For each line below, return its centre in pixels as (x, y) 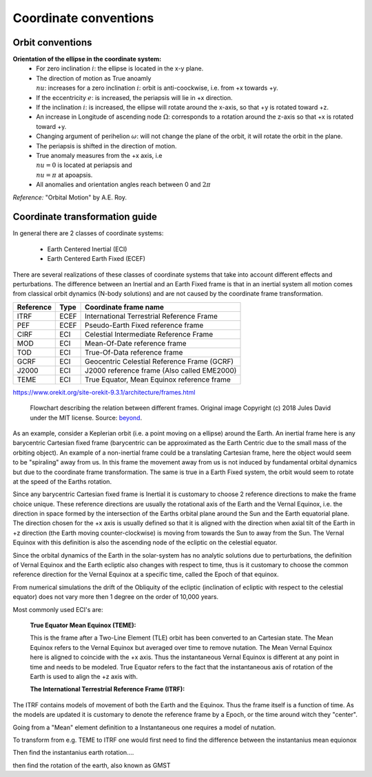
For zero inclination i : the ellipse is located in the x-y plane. (120, 68)
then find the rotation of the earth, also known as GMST (92, 765)
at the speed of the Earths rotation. (62, 481)
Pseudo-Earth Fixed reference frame (144, 325)
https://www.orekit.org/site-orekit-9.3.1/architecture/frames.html (104, 392)
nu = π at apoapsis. (64, 175)
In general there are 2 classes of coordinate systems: (88, 233)
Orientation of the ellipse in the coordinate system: (87, 59)
